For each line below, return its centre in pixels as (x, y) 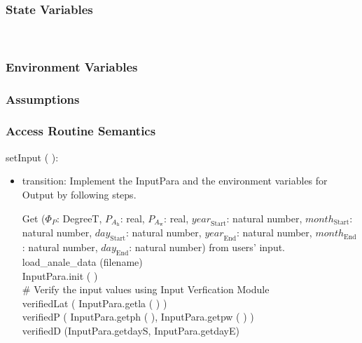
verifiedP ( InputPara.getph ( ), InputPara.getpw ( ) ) (138, 317)
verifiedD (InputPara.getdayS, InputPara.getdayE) (131, 330)
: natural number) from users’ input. (207, 247)
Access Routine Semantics (81, 131)
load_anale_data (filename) (82, 261)
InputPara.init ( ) (60, 275)
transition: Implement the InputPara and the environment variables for (175, 181)
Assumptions (43, 99)
